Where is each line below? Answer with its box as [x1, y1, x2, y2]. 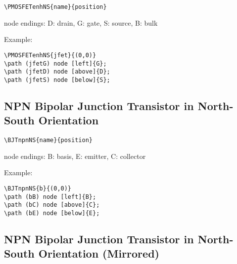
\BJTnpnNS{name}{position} [4, 137, 93, 144]
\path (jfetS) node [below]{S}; [4, 76, 110, 83]
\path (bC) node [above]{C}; [4, 201, 100, 209]
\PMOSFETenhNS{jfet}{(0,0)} [4, 51, 96, 59]
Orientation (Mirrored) [38, 246, 159, 261]
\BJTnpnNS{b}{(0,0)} [4, 185, 72, 192]
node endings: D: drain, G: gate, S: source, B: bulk [4, 17, 158, 28]
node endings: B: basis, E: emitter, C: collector [4, 151, 146, 161]
